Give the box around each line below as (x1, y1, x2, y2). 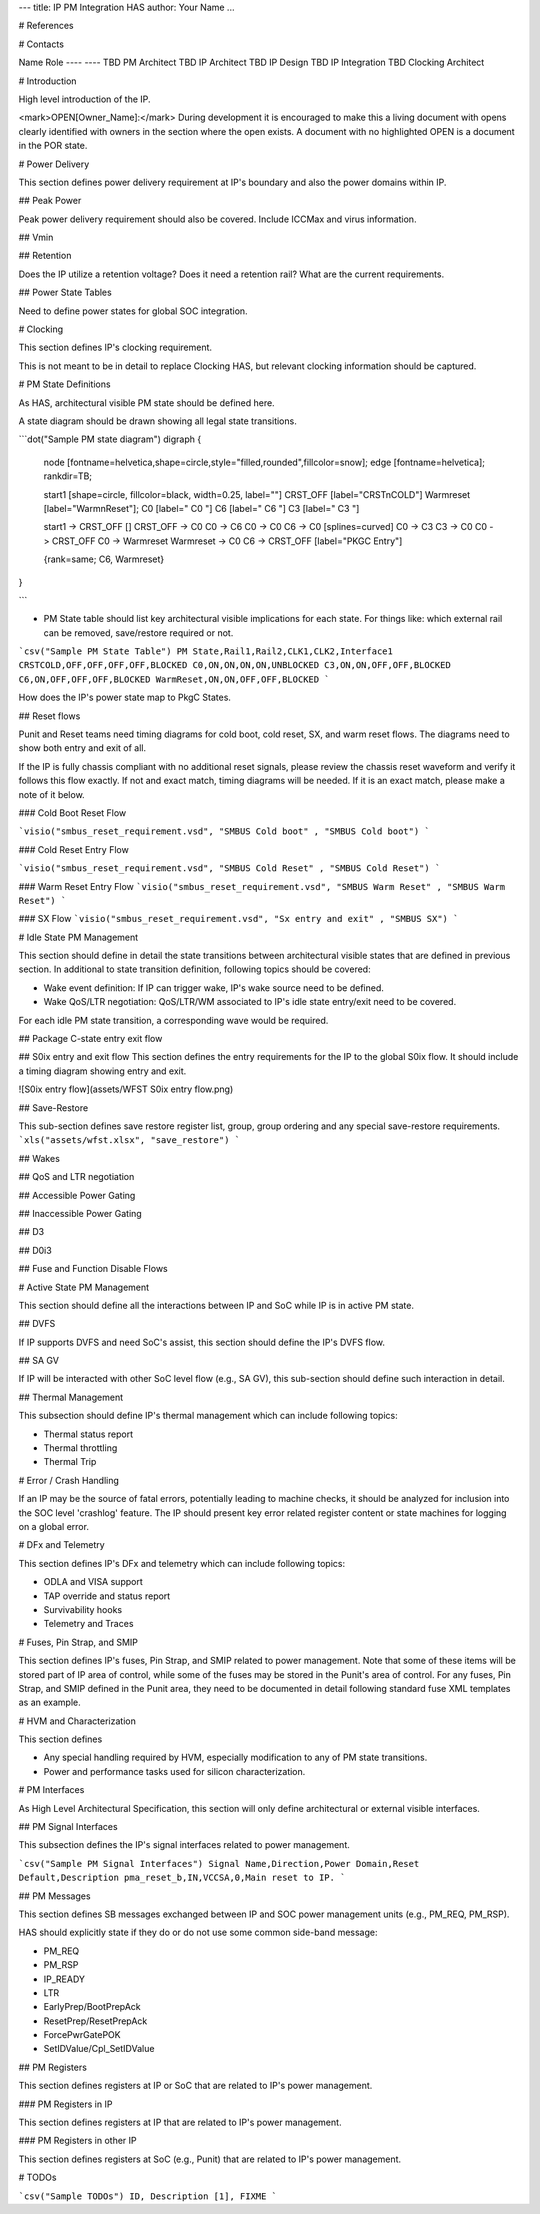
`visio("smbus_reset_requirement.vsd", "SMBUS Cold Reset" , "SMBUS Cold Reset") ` (18, 863, 441, 874)
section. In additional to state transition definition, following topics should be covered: (18, 963, 371, 975)
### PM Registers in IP (18, 2098, 113, 2110)
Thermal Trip (43, 1456, 97, 1468)
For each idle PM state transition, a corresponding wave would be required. (18, 1014, 329, 1026)
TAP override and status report (43, 1590, 171, 1602)
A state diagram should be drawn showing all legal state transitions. (18, 415, 297, 427)
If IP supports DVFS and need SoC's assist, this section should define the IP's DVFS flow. (18, 1336, 385, 1348)
